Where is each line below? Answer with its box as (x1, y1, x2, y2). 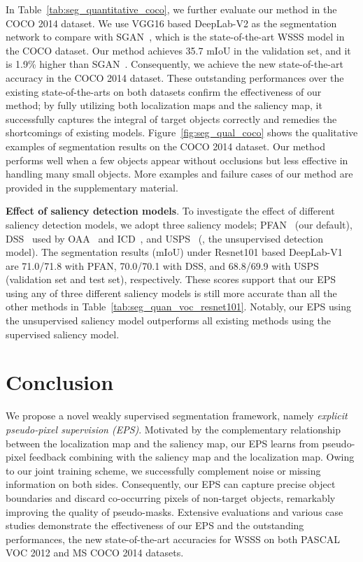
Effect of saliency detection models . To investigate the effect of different (6, 203, 335, 218)
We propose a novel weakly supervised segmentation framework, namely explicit (6, 408, 348, 423)
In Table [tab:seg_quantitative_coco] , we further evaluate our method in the (6, 2, 337, 16)
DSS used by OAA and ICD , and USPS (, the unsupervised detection (6, 231, 323, 245)
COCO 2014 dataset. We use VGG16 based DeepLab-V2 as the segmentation (6, 15, 337, 30)
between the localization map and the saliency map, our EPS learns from (6, 435, 319, 450)
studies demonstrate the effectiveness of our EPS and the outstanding (6, 518, 304, 533)
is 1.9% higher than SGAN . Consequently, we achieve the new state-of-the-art (6, 57, 343, 71)
